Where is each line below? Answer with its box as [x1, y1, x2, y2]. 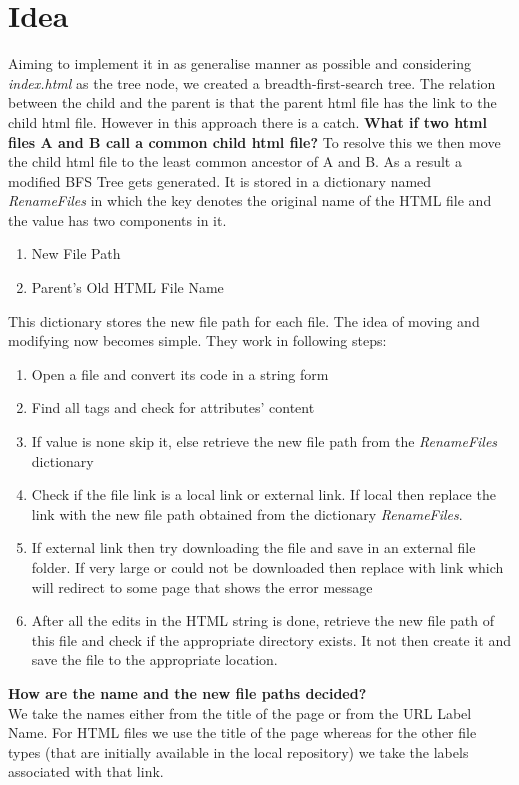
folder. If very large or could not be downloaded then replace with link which [31, 557, 504, 577]
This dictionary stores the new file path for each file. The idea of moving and [8, 310, 480, 331]
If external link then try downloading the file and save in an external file [31, 537, 476, 558]
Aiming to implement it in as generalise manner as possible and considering [8, 53, 471, 74]
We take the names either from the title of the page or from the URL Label [8, 702, 472, 723]
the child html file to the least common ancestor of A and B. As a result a [8, 151, 462, 172]
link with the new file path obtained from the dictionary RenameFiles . [31, 503, 463, 524]
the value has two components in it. [8, 209, 227, 230]
